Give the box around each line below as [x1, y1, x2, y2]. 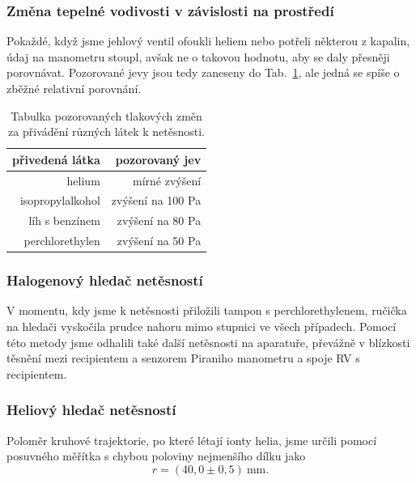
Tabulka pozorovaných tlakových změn [11, 107, 202, 124]
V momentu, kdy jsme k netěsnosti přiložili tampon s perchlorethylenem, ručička [6, 302, 407, 319]
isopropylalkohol [19, 192, 100, 209]
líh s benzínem [28, 212, 100, 229]
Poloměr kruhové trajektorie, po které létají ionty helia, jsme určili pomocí [6, 431, 377, 448]
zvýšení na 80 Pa [117, 212, 202, 229]
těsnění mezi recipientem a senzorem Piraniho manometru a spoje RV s [6, 350, 360, 366]
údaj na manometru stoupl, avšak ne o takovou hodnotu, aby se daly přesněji [6, 48, 390, 65]
